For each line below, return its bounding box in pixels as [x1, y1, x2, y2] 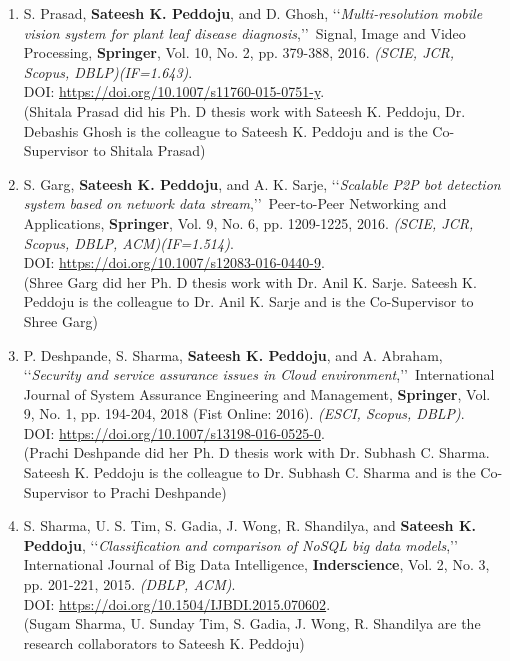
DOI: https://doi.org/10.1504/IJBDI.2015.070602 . [23, 593, 331, 614]
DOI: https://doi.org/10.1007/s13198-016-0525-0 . [23, 422, 325, 443]
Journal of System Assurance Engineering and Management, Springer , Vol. [23, 383, 491, 404]
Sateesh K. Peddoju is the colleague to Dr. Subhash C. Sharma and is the [23, 462, 476, 483]
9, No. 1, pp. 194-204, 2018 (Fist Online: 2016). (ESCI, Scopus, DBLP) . [23, 403, 465, 424]
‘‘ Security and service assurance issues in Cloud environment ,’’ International [23, 364, 495, 385]
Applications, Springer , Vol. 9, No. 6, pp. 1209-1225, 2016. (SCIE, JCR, [23, 212, 474, 233]
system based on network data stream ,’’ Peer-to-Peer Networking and [23, 193, 447, 214]
